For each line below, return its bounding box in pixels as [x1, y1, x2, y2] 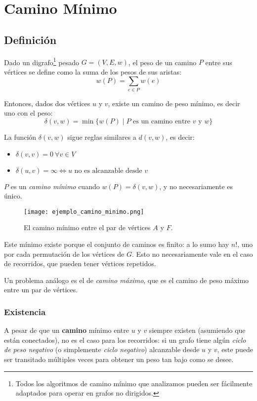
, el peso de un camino [128, 57, 197, 67]
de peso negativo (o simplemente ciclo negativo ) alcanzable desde [4, 344, 200, 355]
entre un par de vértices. [4, 284, 78, 295]
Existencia [4, 305, 46, 318]
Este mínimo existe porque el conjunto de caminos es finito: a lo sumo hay [4, 239, 229, 249]
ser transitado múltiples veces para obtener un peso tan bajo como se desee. [4, 354, 234, 364]
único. [4, 191, 22, 201]
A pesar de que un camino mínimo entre [4, 325, 129, 335]
